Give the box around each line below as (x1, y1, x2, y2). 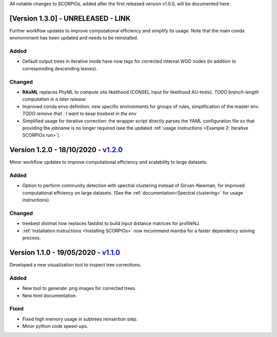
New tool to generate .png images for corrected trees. (22, 285, 136, 291)
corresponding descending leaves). (22, 65, 97, 71)
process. (22, 235, 41, 241)
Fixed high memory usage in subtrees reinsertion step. (22, 316, 138, 322)
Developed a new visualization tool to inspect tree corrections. (9, 261, 142, 268)
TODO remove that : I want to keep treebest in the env (22, 110, 137, 117)
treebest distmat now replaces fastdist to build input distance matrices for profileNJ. (22, 220, 200, 227)
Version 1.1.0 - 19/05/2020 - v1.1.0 (9, 248, 121, 257)
